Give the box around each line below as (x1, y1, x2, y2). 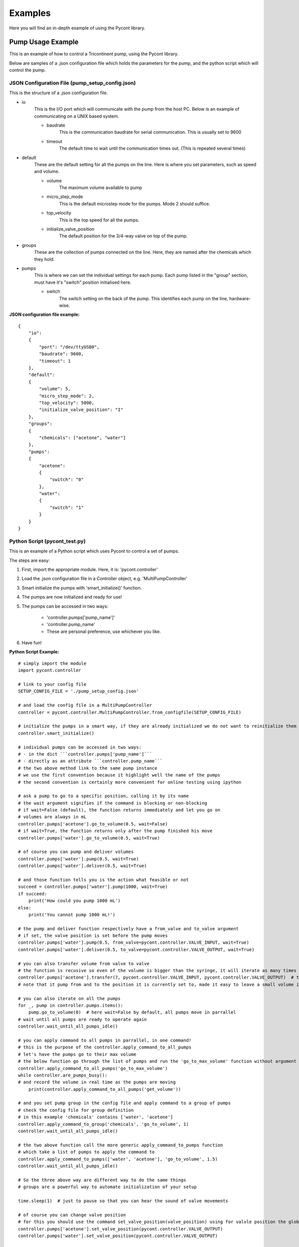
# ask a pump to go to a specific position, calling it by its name (18, 793, 189, 799)
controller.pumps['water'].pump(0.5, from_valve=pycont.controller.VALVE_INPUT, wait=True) (18, 940, 249, 945)
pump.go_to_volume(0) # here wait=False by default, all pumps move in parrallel (28, 1010, 236, 1015)
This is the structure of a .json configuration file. (9, 90, 108, 96)
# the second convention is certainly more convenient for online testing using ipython (18, 779, 242, 785)
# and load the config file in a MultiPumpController (18, 702, 152, 708)
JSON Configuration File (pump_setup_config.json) (9, 80, 136, 86)
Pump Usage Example (9, 38, 79, 46)
